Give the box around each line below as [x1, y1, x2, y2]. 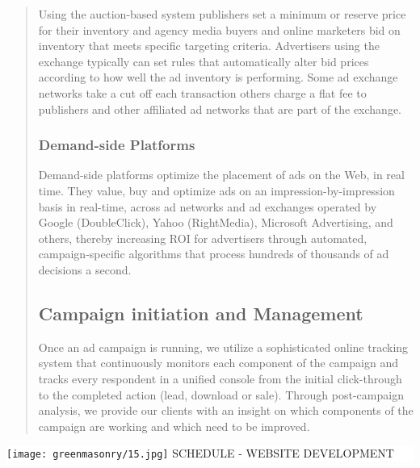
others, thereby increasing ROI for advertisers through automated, [38, 229, 367, 246]
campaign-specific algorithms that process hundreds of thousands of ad [38, 245, 389, 262]
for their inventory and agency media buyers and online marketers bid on [38, 21, 401, 38]
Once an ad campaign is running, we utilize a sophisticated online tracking [38, 338, 409, 355]
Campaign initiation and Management [38, 300, 363, 325]
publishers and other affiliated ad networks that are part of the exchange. [38, 100, 402, 117]
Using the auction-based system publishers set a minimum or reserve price [38, 6, 406, 22]
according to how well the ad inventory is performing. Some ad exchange [38, 69, 398, 86]
